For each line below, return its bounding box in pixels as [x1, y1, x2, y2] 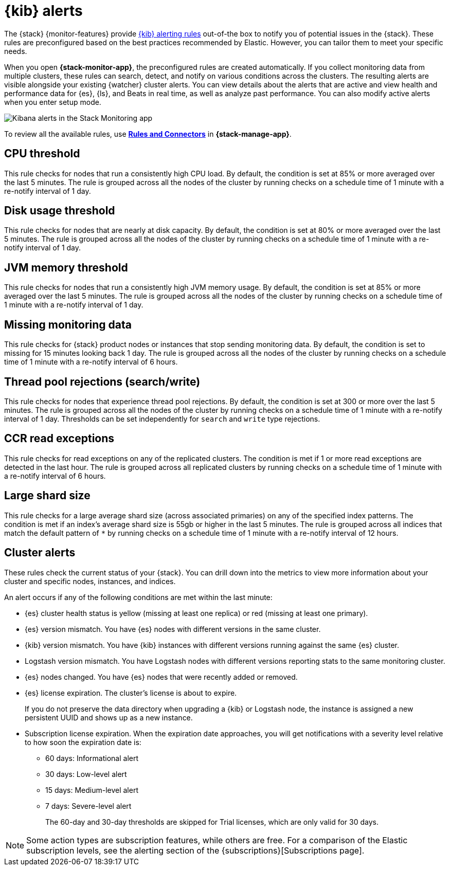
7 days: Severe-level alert [45, 801, 132, 810]
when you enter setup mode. [4, 97, 101, 106]
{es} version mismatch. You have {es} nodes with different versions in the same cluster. [25, 624, 321, 633]
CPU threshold [4, 147, 80, 160]
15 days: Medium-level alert [45, 785, 138, 794]
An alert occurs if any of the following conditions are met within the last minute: [4, 592, 273, 602]
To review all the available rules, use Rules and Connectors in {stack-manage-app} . [4, 129, 292, 138]
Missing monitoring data [4, 318, 132, 331]
